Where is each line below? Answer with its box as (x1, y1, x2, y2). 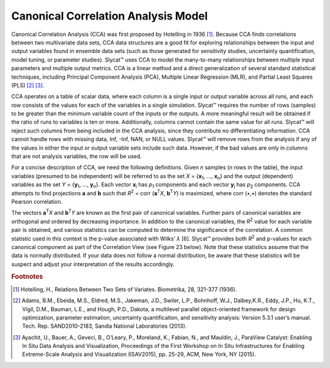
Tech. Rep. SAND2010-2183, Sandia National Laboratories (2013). (22, 322, 187, 330)
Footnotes (11, 272, 43, 281)
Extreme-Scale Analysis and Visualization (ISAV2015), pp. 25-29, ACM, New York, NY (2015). (22, 351, 257, 358)
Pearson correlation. (11, 198, 63, 205)
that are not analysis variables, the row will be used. (11, 153, 142, 160)
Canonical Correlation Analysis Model (11, 9, 208, 23)
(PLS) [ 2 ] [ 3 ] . (11, 81, 45, 88)
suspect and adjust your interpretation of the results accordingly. (11, 260, 175, 268)
